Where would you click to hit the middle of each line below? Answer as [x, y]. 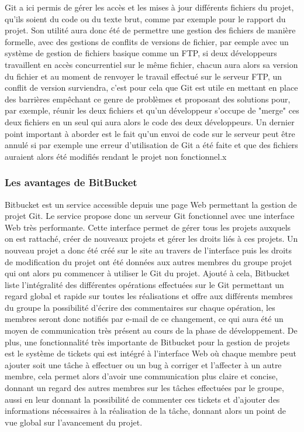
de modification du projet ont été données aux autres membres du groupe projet [148, 261]
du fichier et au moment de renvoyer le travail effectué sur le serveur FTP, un [144, 76]
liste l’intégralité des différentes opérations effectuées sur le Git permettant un [144, 284]
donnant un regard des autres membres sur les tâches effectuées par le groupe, [144, 388]
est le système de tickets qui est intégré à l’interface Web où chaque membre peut [151, 353]
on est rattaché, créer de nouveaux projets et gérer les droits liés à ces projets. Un [151, 239]
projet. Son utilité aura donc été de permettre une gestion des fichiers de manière [150, 30]
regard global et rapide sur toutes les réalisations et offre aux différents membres [149, 296]
